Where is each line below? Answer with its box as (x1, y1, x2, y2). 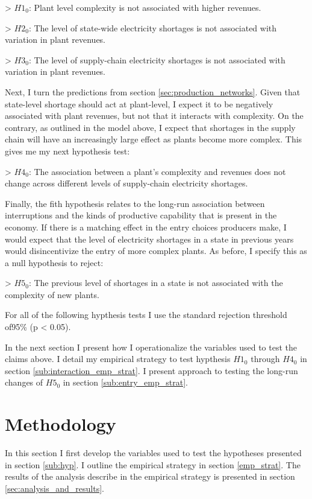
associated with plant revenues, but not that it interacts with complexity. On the (5, 109, 304, 122)
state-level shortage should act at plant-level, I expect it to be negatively (5, 97, 273, 110)
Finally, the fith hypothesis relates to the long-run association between (5, 197, 265, 209)
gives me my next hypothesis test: (5, 144, 130, 157)
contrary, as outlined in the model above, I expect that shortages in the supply (5, 121, 296, 133)
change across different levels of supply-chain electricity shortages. (5, 177, 248, 189)
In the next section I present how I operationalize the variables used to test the (5, 340, 298, 353)
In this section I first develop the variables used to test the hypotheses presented (5, 447, 302, 459)
